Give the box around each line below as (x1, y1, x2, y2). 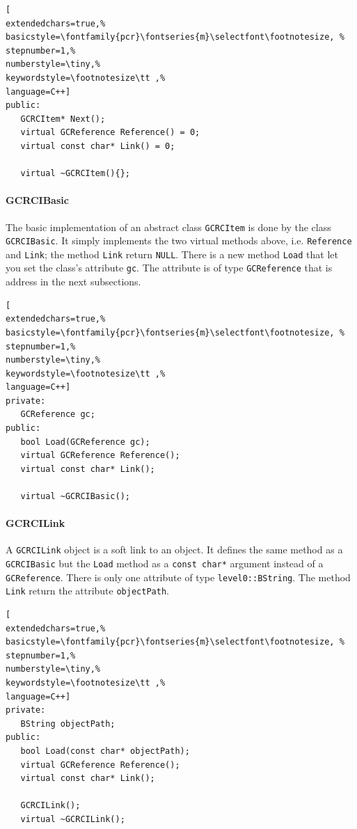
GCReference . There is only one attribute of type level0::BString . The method (6, 569, 351, 584)
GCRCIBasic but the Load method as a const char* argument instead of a (6, 556, 324, 571)
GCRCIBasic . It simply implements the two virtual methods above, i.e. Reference (6, 233, 352, 248)
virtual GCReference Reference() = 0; (20, 127, 200, 138)
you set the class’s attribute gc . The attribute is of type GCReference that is (6, 260, 333, 275)
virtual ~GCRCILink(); (20, 814, 125, 824)
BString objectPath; (20, 718, 116, 729)
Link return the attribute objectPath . (6, 583, 169, 598)
